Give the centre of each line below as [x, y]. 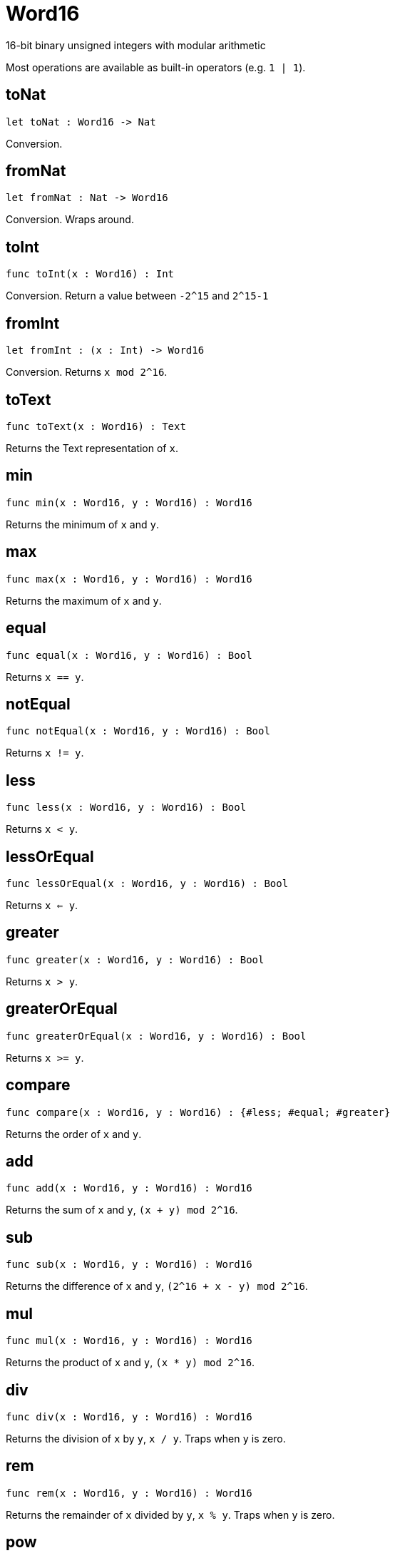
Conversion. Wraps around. [70, 220]
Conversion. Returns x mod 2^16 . [87, 372]
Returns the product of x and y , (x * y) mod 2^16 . [130, 1363]
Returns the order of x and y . [74, 1134]
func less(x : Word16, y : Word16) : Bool [126, 808]
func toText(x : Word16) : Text [96, 426]
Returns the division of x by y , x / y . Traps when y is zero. [146, 1438]
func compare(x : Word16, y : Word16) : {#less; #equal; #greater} [198, 1112]
